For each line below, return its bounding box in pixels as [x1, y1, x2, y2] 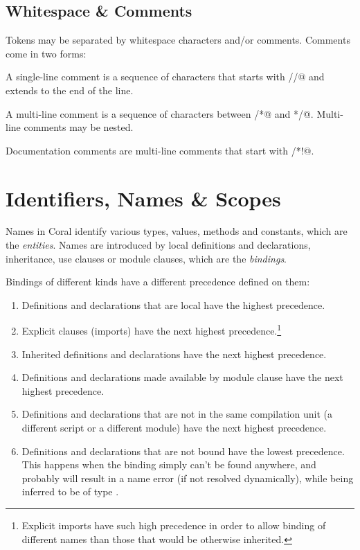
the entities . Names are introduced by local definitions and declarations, [6, 238, 311, 252]
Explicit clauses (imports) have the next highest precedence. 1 [21, 321, 282, 338]
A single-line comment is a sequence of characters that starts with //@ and [6, 69, 325, 84]
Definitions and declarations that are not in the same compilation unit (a [21, 407, 332, 421]
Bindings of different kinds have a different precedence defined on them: [6, 274, 310, 289]
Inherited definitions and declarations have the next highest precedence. [21, 346, 327, 361]
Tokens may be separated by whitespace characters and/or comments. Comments [6, 33, 350, 47]
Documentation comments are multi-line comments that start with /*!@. [6, 143, 314, 157]
